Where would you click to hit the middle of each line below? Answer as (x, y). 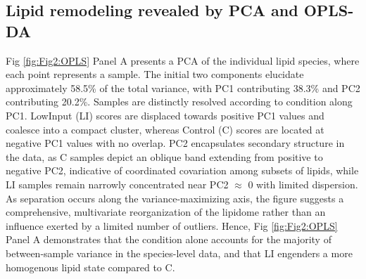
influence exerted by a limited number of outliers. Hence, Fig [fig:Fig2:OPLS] (172, 225)
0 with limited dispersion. (303, 184)
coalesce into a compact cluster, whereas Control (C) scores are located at (165, 129)
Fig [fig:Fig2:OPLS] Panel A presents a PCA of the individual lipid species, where (183, 60)
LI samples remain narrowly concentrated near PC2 (117, 184)
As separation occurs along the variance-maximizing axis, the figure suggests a (175, 198)
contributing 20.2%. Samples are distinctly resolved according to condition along (179, 102)
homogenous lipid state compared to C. (90, 267)
